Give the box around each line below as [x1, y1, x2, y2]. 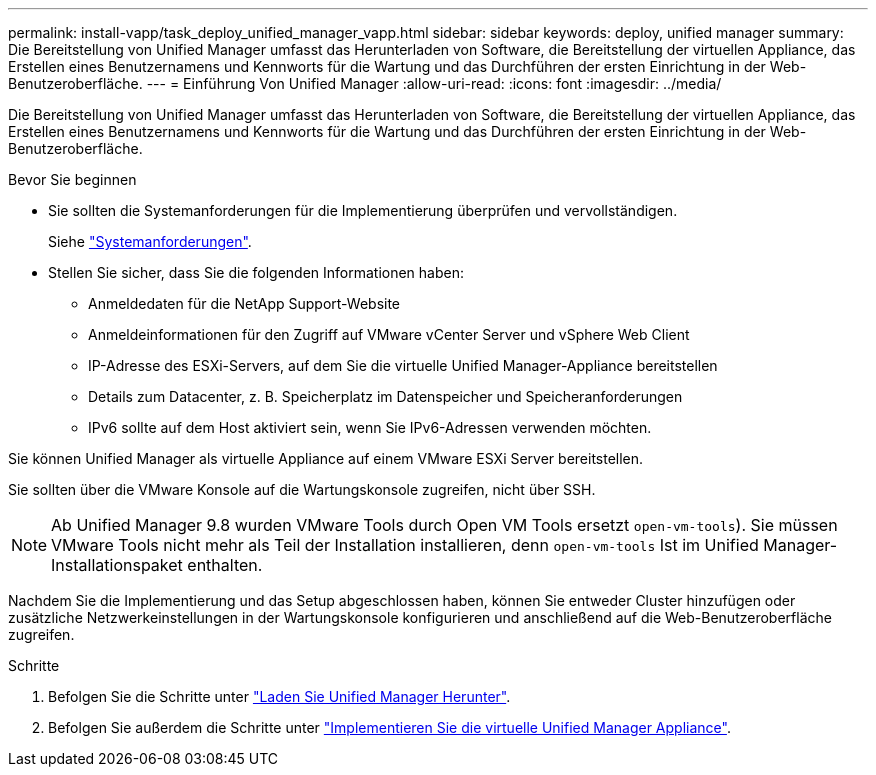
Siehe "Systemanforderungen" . [48, 233, 252, 250]
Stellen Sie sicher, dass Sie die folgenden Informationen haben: [48, 264, 465, 281]
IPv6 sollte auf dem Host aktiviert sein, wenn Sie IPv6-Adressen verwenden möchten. [88, 419, 652, 436]
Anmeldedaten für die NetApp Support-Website [88, 295, 401, 312]
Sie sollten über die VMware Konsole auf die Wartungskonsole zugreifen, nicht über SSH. [8, 481, 596, 498]
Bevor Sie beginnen [8, 171, 137, 188]
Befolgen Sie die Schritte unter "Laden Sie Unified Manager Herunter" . [48, 688, 511, 705]
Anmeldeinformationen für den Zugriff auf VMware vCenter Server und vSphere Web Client [88, 326, 690, 343]
